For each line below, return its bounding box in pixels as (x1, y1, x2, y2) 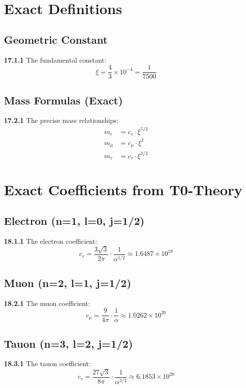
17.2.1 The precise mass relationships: (4, 115, 119, 125)
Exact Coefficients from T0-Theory (4, 180, 243, 200)
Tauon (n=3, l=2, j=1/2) (4, 336, 133, 351)
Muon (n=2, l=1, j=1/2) (4, 275, 131, 290)
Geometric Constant (4, 32, 108, 47)
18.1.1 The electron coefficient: (4, 236, 98, 246)
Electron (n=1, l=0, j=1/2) (4, 213, 145, 228)
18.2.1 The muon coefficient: (4, 298, 90, 308)
